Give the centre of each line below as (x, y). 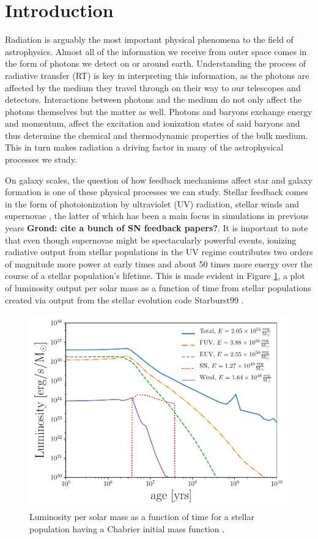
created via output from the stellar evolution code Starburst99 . (124, 299)
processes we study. (41, 159)
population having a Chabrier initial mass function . (127, 528)
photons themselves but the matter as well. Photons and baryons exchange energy (159, 111)
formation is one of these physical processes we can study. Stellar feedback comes (157, 192)
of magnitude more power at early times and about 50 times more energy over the (159, 263)
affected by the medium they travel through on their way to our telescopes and (153, 87)
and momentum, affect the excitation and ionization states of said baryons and (153, 123)
